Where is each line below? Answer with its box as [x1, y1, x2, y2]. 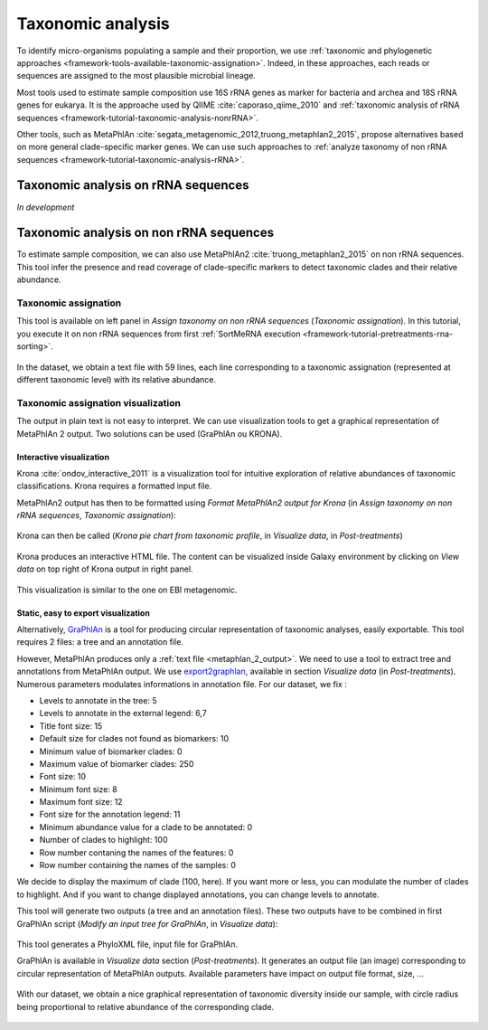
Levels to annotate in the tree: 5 [39, 695, 157, 705]
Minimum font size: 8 [39, 783, 117, 795]
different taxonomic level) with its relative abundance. [16, 373, 217, 384]
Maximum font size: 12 [39, 797, 123, 808]
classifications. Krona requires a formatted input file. [16, 480, 212, 492]
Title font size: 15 [39, 720, 103, 732]
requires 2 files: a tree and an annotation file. [16, 637, 184, 647]
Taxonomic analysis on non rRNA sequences [16, 225, 275, 241]
